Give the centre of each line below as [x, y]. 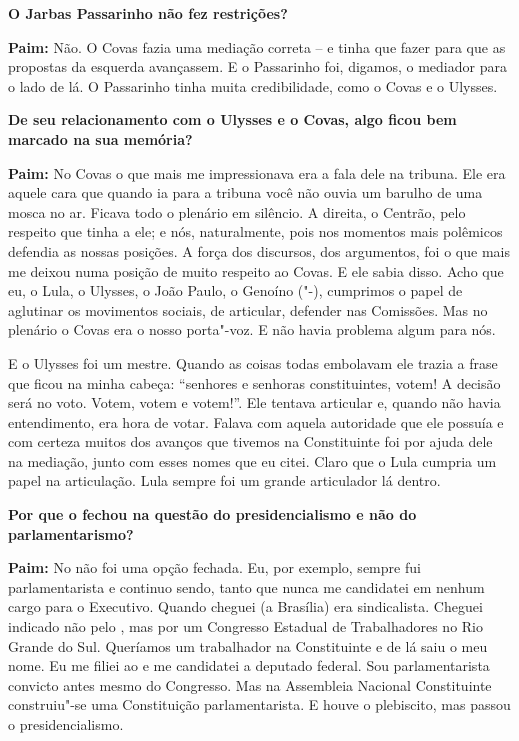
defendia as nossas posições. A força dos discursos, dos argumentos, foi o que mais [259, 250]
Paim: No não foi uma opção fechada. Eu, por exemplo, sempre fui [214, 567]
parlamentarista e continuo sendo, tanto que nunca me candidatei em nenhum [246, 586]
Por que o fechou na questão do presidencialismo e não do [212, 514]
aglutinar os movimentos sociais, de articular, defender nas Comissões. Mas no [248, 309]
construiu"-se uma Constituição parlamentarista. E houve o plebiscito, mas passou [259, 704]
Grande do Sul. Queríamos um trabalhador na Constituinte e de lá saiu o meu [248, 645]
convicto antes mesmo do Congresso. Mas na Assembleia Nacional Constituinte [250, 684]
